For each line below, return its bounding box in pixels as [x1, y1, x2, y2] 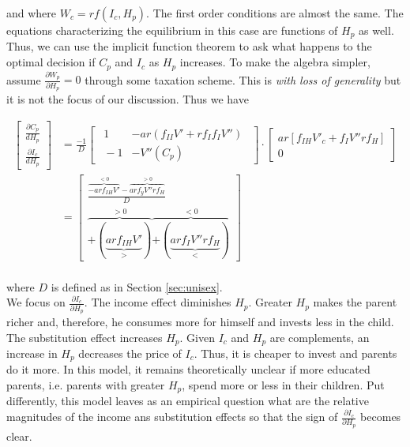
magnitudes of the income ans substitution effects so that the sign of [6, 408, 338, 425]
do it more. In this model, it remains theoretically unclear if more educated [6, 361, 371, 378]
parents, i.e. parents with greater [6, 377, 165, 393]
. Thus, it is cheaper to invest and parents [194, 344, 397, 361]
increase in [6, 344, 58, 361]
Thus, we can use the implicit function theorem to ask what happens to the [6, 38, 372, 54]
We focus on [6, 294, 66, 310]
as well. [359, 22, 394, 38]
